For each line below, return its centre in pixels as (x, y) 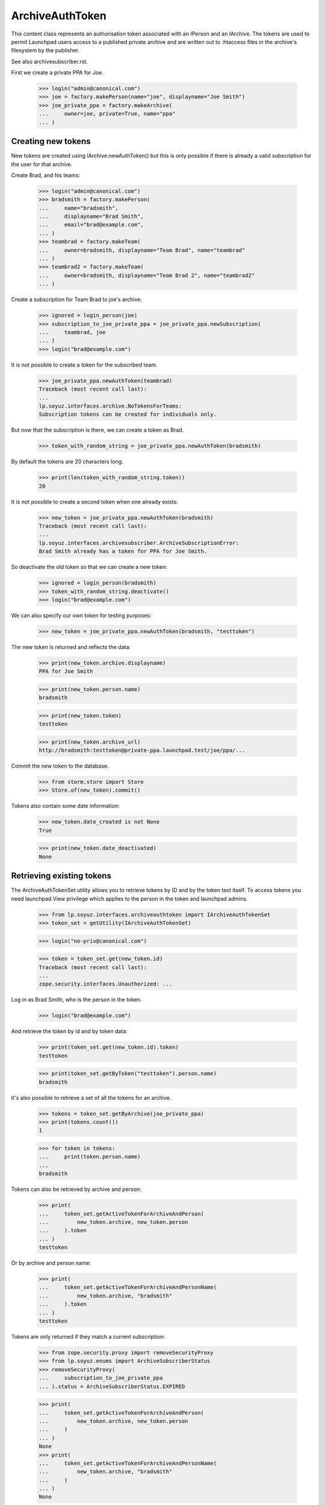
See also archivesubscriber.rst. (50, 61)
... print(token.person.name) (90, 1157)
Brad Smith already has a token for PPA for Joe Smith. (123, 551)
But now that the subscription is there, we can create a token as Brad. (97, 430)
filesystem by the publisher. (45, 51)
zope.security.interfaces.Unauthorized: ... (106, 984)
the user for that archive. (42, 164)
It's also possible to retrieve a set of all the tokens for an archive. (91, 1097)
